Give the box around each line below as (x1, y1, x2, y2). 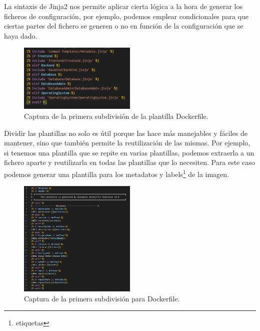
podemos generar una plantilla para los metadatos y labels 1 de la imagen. (4, 167, 229, 179)
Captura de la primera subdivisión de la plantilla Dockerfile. (24, 110, 208, 121)
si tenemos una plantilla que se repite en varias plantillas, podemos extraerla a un (4, 147, 254, 157)
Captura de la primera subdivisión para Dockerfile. (24, 293, 180, 303)
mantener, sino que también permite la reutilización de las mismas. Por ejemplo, (4, 137, 250, 148)
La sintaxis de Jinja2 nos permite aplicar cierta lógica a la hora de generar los (4, 1, 242, 11)
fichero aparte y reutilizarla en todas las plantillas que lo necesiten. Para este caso (4, 157, 255, 168)
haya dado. (4, 30, 37, 41)
